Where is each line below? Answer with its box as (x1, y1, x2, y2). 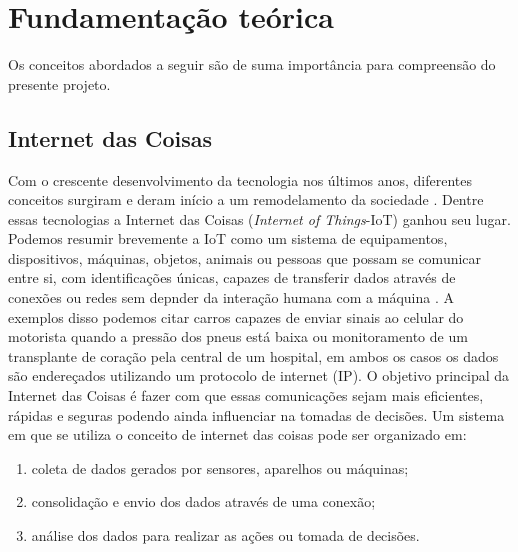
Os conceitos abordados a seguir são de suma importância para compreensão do (8, 54, 496, 75)
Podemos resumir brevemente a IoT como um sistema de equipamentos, (8, 228, 448, 249)
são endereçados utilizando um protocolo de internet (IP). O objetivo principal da (8, 365, 510, 386)
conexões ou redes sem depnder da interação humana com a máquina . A (8, 287, 454, 308)
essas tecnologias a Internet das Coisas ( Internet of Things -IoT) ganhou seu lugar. (8, 208, 511, 229)
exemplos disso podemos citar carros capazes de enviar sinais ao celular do (8, 306, 464, 327)
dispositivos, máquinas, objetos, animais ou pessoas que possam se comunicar (8, 247, 482, 268)
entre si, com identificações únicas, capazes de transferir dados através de (8, 267, 456, 288)
